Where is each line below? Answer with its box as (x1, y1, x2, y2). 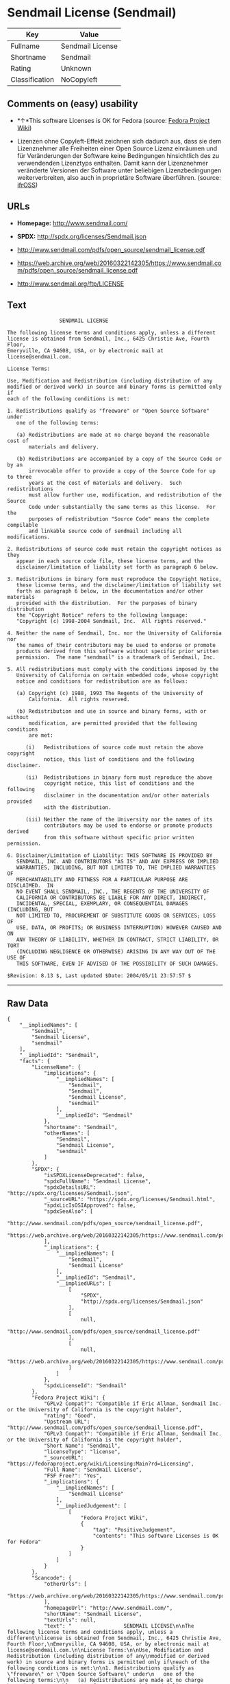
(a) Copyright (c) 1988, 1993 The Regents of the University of (16, 690, 204, 697)
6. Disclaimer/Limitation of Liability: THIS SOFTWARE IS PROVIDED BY (7, 852, 213, 859)
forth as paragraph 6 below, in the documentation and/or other (16, 588, 204, 595)
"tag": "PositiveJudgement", (92, 1527, 176, 1534)
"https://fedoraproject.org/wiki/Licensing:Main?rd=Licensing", (7, 1461, 194, 1468)
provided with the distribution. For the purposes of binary (16, 600, 197, 607)
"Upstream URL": (43, 1418, 90, 1426)
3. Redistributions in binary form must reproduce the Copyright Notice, (7, 576, 222, 583)
